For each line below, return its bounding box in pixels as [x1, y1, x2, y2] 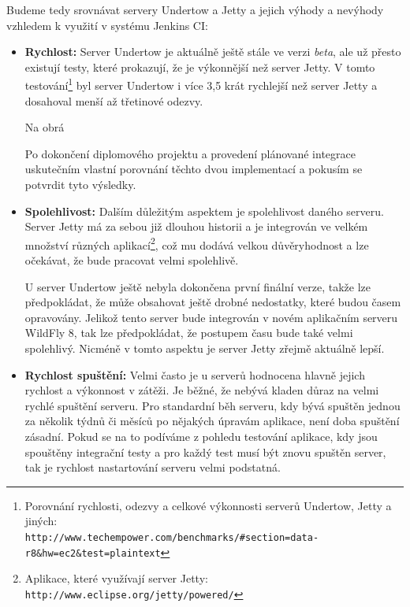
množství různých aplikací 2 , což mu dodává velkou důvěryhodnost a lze [24, 234, 369, 253]
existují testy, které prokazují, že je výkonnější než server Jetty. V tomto [24, 58, 375, 75]
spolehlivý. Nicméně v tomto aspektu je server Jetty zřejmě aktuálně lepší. [24, 340, 385, 356]
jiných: [24, 513, 58, 529]
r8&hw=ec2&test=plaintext [24, 547, 161, 559]
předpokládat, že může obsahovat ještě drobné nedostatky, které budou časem [24, 294, 401, 310]
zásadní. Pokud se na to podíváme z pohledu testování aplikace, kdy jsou [24, 427, 378, 444]
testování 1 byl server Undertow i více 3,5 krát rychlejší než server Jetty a [24, 75, 378, 94]
